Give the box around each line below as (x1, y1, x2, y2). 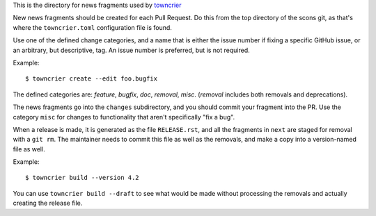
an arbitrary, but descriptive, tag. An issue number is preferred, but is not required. (13, 46, 250, 54)
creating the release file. (13, 199, 83, 208)
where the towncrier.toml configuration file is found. (13, 23, 172, 31)
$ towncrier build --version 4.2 (25, 174, 139, 182)
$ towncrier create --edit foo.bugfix (25, 75, 158, 83)
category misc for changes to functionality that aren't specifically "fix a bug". (13, 113, 235, 121)
